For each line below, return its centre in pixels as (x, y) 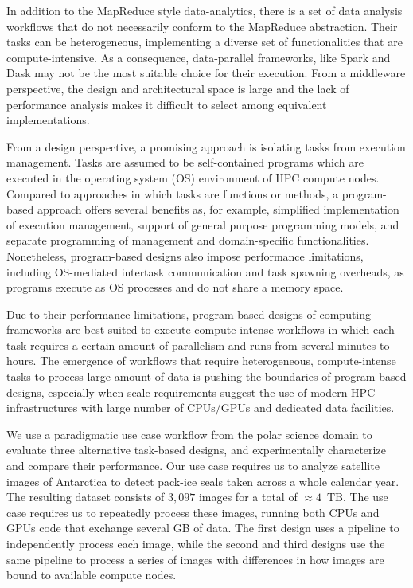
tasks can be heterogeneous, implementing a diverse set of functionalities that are (205, 42)
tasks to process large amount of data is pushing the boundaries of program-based (206, 376)
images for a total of (248, 497)
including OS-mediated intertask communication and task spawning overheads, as (205, 271)
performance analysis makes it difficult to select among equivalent (167, 104)
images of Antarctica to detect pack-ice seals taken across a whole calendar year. (203, 481)
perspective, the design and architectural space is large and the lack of (178, 88)
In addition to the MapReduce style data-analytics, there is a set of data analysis (205, 10)
